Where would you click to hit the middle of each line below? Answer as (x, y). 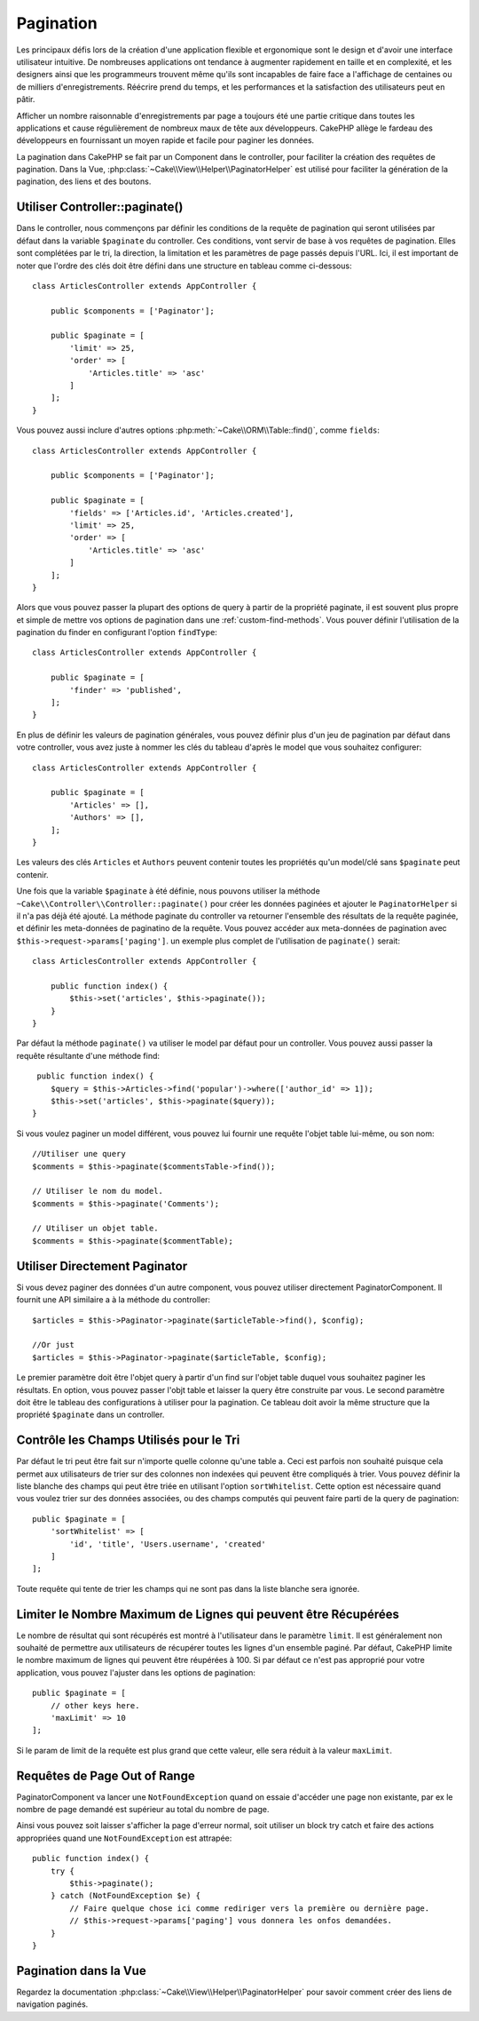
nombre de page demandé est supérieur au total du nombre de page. (143, 1810)
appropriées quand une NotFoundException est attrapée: (124, 1838)
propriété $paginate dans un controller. (90, 1415)
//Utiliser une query (79, 1154)
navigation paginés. (52, 2004)
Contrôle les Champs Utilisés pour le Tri (128, 1440)
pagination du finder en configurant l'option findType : (117, 633)
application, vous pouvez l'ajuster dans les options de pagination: (136, 1672)
